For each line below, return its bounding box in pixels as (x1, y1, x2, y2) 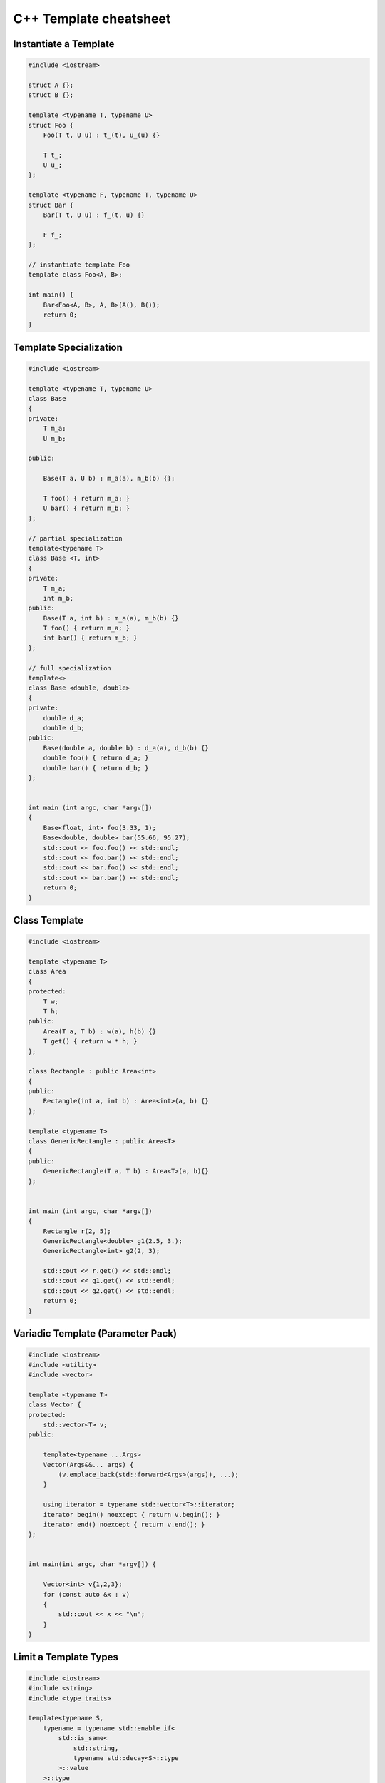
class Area (28, 967, 66, 976)
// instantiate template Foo (28, 260, 130, 269)
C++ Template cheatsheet (13, 11, 171, 26)
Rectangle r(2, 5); (43, 1227, 112, 1235)
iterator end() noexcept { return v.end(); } (43, 1520, 205, 1528)
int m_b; (43, 594, 74, 602)
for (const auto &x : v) (43, 1590, 130, 1598)
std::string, (73, 1744, 119, 1752)
